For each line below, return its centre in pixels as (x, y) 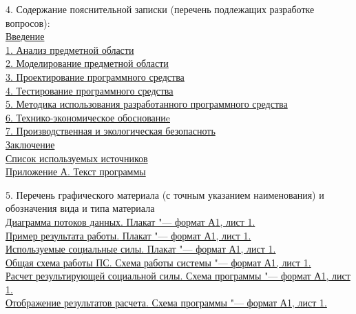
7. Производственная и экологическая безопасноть (111, 131)
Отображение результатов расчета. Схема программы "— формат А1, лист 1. (166, 303)
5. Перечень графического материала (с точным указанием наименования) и (165, 194)
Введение (25, 36)
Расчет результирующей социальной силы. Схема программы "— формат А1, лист (178, 276)
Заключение (30, 144)
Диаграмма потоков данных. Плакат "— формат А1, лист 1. (130, 221)
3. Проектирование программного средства (95, 76)
